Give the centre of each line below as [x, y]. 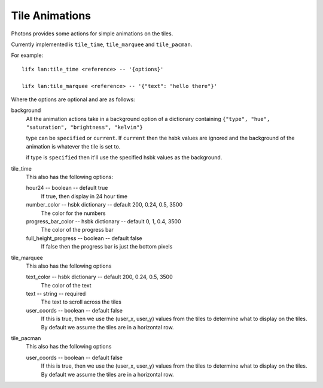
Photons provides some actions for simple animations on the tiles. [92, 34]
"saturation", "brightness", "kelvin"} [84, 128]
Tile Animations [51, 16]
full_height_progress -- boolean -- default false [84, 238]
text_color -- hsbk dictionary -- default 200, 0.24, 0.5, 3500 [99, 277]
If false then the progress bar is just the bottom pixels [107, 247]
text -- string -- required [56, 294]
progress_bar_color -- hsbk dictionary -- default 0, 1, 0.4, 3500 [104, 221]
